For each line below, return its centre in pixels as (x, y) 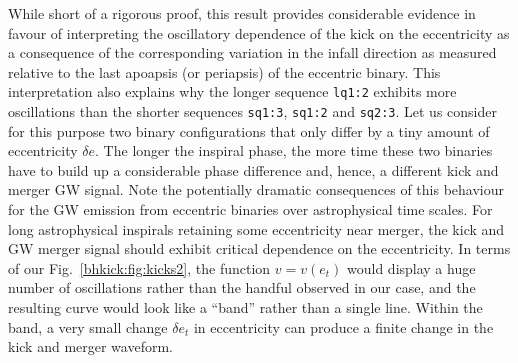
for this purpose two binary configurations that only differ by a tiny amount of (249, 130)
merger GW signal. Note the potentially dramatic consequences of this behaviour (256, 189)
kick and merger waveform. (90, 346)
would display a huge (411, 267)
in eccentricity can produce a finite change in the (343, 326)
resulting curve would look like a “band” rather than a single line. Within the (245, 307)
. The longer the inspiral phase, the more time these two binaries (294, 150)
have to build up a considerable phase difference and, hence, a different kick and (253, 169)
